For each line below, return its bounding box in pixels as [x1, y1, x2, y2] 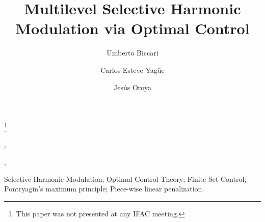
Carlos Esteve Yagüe [100, 64, 165, 75]
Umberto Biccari [107, 47, 158, 58]
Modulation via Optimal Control [15, 18, 250, 39]
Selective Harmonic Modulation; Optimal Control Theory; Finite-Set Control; [4, 173, 247, 184]
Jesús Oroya [114, 81, 151, 92]
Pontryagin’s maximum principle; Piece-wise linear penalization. [4, 183, 204, 194]
